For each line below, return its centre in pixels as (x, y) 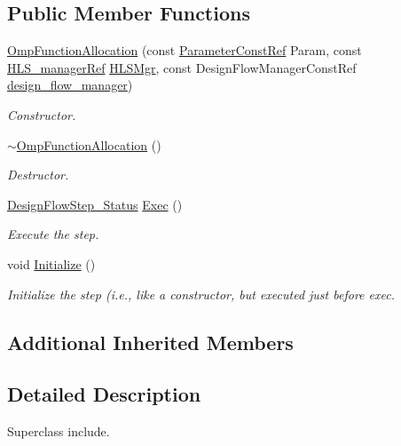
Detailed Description (104, 394)
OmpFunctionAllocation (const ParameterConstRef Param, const (185, 50)
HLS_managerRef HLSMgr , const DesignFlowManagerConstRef (182, 67)
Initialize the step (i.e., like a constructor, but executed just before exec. (201, 294)
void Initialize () (51, 263)
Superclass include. (59, 431)
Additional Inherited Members (150, 342)
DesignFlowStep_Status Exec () (95, 204)
